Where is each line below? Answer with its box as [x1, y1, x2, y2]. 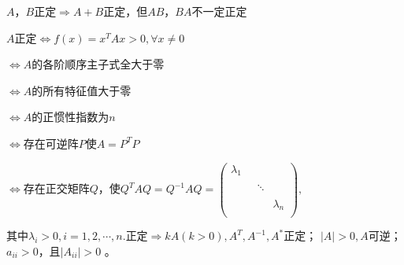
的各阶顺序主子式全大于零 [32, 56, 165, 72]
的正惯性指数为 [32, 109, 109, 125]
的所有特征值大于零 [32, 82, 132, 98]
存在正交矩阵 [23, 180, 90, 196]
